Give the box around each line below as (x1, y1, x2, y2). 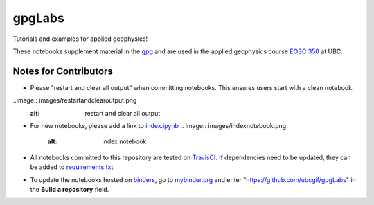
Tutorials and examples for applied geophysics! (12, 35, 148, 43)
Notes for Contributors (12, 65, 114, 77)
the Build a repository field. (30, 185, 109, 193)
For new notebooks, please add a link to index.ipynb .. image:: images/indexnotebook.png (30, 122, 287, 130)
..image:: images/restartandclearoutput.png (12, 96, 137, 105)
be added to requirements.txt (30, 163, 114, 171)
